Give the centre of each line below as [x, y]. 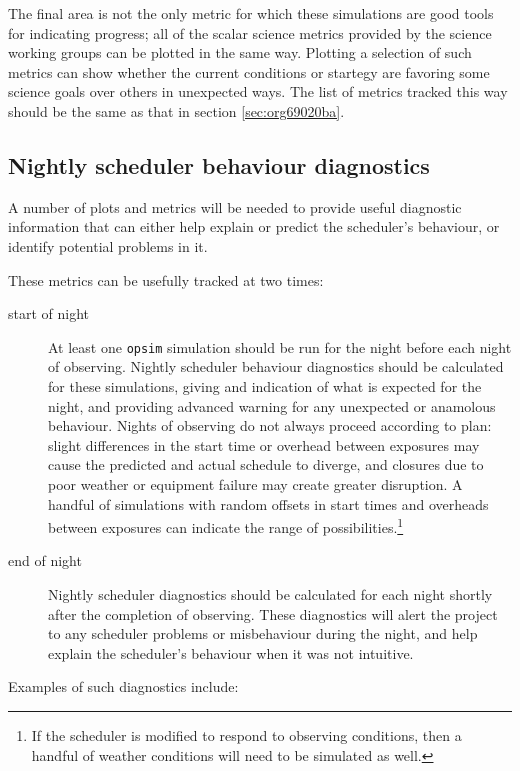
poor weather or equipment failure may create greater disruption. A [255, 483]
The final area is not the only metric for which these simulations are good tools [251, 13]
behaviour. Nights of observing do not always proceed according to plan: [270, 425]
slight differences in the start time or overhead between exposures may [264, 444]
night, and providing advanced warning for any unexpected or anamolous [272, 405]
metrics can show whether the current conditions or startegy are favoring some [249, 71]
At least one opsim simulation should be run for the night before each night [280, 346]
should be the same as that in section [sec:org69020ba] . [176, 110]
